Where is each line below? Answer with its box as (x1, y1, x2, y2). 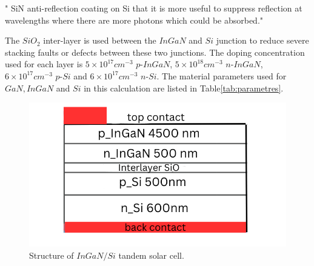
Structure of (29, 248, 74, 261)
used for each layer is (5, 58, 83, 70)
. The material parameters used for (156, 69, 287, 82)
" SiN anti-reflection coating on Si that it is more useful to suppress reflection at (5, 2, 302, 14)
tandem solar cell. (118, 248, 184, 261)
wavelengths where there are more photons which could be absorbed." (5, 13, 264, 26)
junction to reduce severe (216, 34, 309, 47)
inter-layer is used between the (43, 34, 156, 47)
